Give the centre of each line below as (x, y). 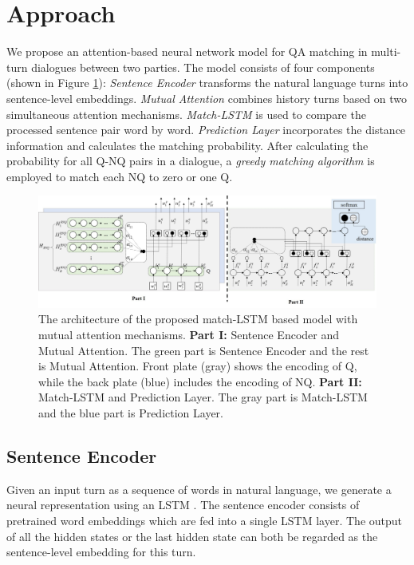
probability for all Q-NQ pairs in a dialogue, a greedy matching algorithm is (191, 161)
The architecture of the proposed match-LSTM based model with (198, 319)
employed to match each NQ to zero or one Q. (120, 176)
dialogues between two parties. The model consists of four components (203, 67)
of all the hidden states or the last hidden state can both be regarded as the (192, 536)
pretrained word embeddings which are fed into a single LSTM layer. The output (205, 520)
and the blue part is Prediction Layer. (131, 412)
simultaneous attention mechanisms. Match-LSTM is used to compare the (186, 114)
